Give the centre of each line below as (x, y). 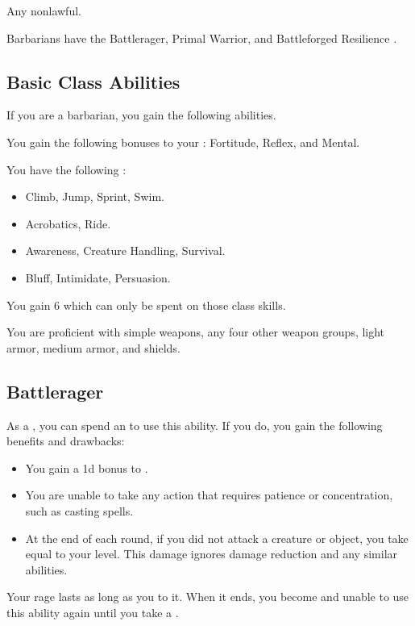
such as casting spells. (79, 510)
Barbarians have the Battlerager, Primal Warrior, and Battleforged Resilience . (202, 38)
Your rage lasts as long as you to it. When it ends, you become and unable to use (208, 597)
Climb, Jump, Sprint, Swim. (95, 196)
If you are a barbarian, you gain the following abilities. (141, 115)
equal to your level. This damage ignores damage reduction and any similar (212, 554)
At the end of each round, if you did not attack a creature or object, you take (217, 538)
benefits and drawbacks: (66, 441)
